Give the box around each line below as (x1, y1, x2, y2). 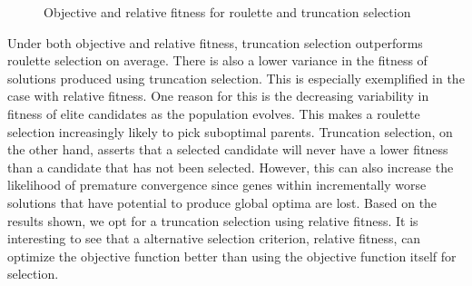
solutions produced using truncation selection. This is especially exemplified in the (7, 68, 465, 87)
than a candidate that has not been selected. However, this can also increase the (7, 157, 454, 176)
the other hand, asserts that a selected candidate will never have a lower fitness (7, 140, 448, 159)
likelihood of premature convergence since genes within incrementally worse (7, 175, 427, 194)
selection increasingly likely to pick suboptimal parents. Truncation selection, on (7, 122, 453, 141)
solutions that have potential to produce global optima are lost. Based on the (7, 192, 438, 212)
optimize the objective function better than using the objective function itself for (7, 246, 457, 265)
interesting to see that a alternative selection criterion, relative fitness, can (7, 229, 421, 248)
